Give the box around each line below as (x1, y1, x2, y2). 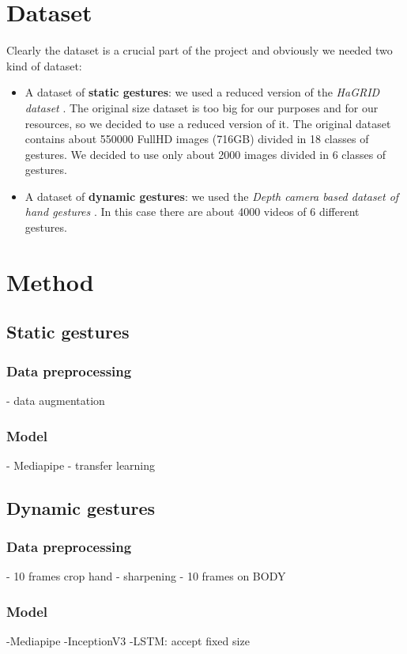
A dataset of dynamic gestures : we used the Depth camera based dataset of (24, 187, 399, 204)
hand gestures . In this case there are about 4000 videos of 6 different (24, 203, 360, 220)
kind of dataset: (6, 57, 82, 74)
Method (6, 265, 94, 297)
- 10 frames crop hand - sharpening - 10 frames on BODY (6, 568, 286, 584)
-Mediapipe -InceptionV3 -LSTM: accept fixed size (6, 633, 250, 649)
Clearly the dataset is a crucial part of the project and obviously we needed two (6, 42, 393, 59)
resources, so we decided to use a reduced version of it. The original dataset (24, 115, 391, 131)
